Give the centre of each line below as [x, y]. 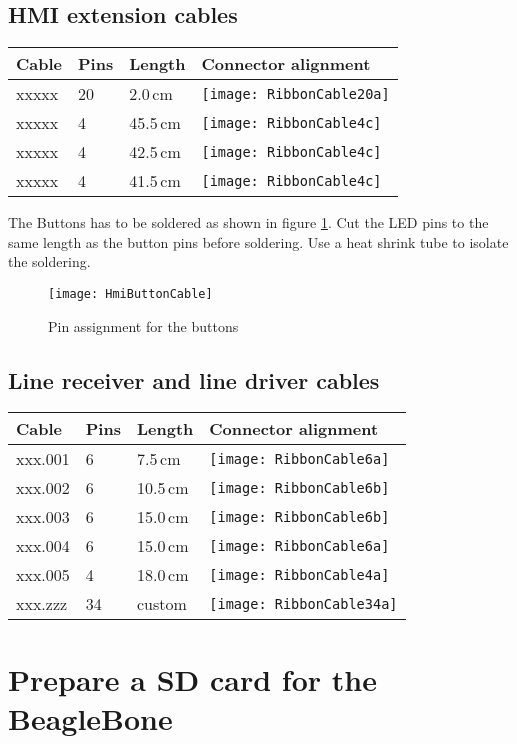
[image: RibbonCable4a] [299, 574]
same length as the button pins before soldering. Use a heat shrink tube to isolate [258, 241]
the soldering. [49, 261]
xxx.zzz [42, 604]
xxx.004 [43, 546]
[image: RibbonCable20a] [295, 93]
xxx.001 [43, 459]
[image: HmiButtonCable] [130, 293]
